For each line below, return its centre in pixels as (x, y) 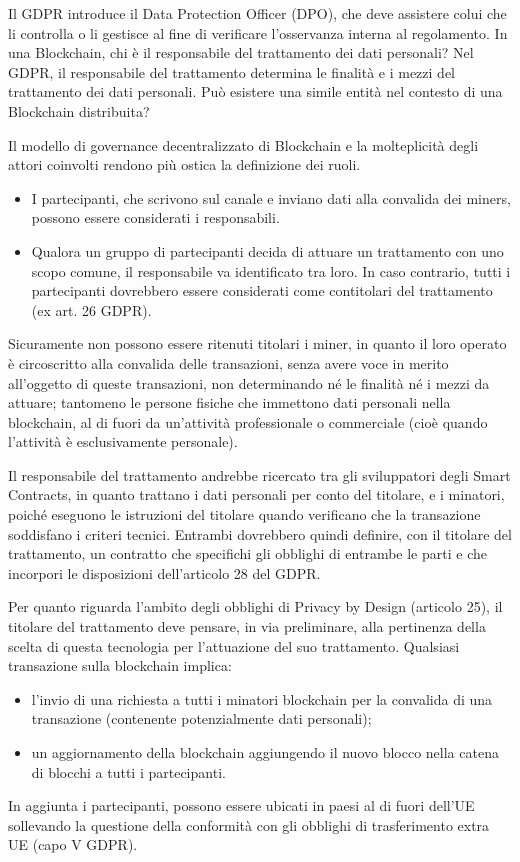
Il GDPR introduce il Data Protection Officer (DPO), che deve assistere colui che (257, 13)
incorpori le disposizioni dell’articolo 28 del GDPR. (164, 572)
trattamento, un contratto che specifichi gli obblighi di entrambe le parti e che (247, 553)
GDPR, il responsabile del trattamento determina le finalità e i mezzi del (231, 71)
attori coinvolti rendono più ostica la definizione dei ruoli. (184, 164)
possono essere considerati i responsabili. (155, 217)
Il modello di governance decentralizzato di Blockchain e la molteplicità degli (243, 144)
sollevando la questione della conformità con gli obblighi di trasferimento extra (249, 824)
